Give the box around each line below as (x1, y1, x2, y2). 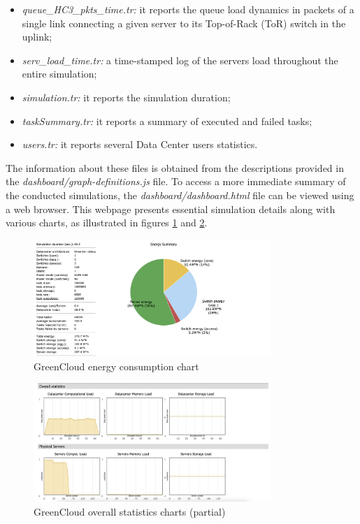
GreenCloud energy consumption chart (34, 358, 199, 373)
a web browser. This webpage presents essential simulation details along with (6, 201, 336, 216)
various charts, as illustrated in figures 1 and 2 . (6, 215, 208, 230)
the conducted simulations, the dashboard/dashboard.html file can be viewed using (6, 187, 354, 202)
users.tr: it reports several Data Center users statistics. (22, 137, 258, 152)
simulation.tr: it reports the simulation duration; (22, 89, 231, 104)
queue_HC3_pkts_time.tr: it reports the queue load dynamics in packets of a (22, 2, 354, 16)
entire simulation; (22, 66, 97, 81)
